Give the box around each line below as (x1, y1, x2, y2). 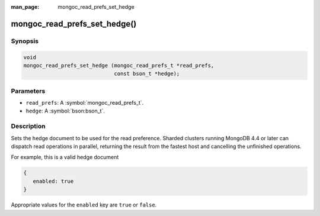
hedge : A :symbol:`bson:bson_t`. (25, 107, 105, 115)
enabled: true (33, 178, 74, 185)
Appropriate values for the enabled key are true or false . (11, 201, 157, 208)
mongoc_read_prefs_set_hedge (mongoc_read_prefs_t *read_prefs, (23, 62, 215, 69)
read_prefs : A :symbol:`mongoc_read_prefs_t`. (25, 99, 144, 107)
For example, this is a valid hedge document (11, 154, 119, 161)
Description (11, 122, 46, 130)
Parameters (11, 86, 46, 95)
